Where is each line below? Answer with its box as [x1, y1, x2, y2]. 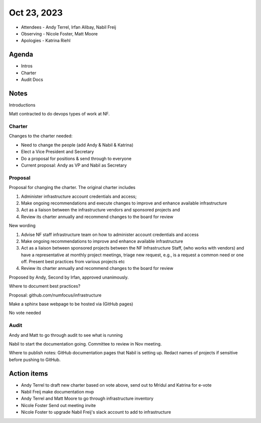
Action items [9, 369, 48, 377]
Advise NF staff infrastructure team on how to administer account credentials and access [21, 232, 199, 237]
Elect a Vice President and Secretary [21, 149, 94, 155]
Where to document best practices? [9, 283, 81, 289]
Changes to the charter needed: [9, 133, 72, 139]
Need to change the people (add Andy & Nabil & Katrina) [21, 142, 134, 148]
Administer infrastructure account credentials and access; [21, 193, 137, 199]
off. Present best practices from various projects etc [21, 259, 125, 265]
